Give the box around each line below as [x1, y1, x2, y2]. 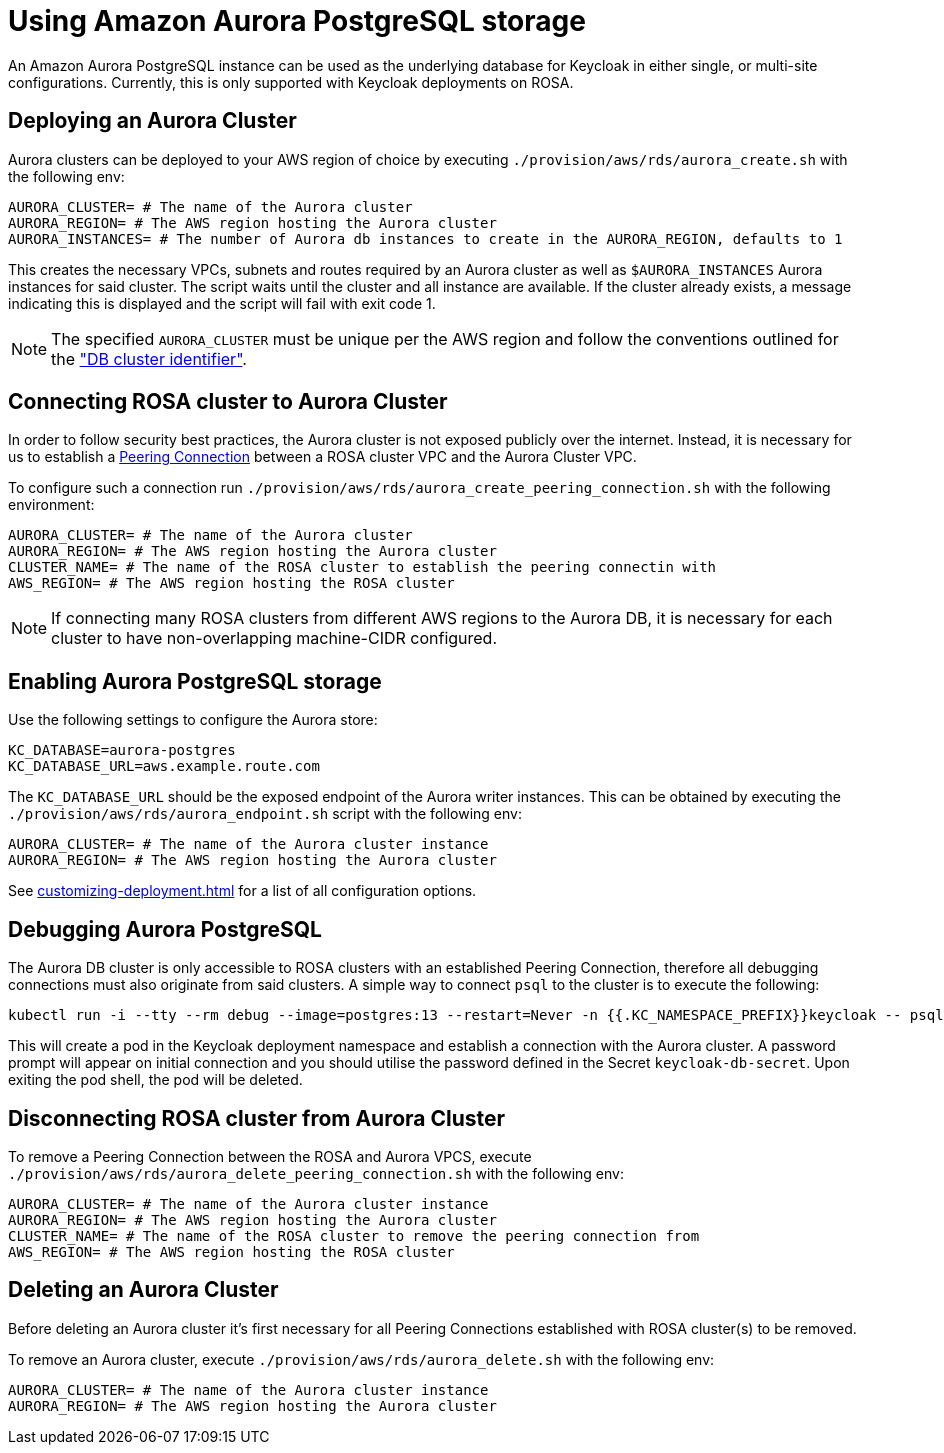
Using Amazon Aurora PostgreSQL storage [8, 4, 586, 38]
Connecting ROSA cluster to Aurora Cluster [8, 389, 448, 415]
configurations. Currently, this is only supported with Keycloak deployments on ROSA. [8, 73, 574, 91]
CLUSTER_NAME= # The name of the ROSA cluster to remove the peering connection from [8, 1227, 700, 1244]
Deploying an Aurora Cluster [8, 108, 297, 134]
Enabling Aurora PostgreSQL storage [8, 668, 382, 694]
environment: [8, 496, 95, 514]
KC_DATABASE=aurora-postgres [8, 742, 236, 759]
